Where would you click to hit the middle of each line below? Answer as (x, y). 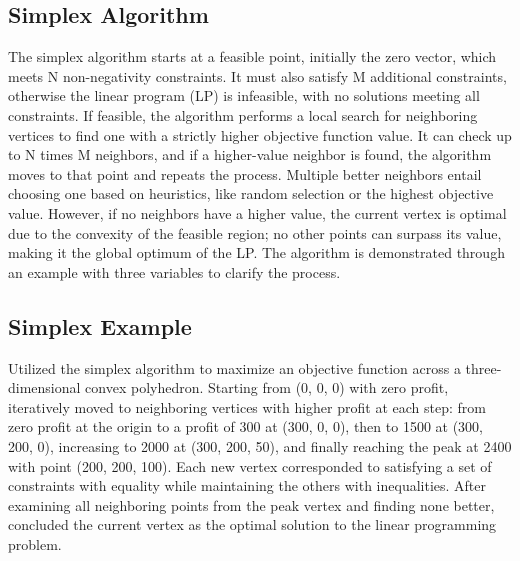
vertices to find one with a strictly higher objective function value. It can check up (260, 134)
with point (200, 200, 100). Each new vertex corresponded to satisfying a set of (250, 465)
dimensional (44, 387)
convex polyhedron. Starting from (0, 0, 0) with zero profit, (267, 387)
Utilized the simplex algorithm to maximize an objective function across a (234, 367)
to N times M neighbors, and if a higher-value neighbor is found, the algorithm (250, 154)
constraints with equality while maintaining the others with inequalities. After (247, 485)
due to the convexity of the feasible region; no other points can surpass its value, (255, 232)
